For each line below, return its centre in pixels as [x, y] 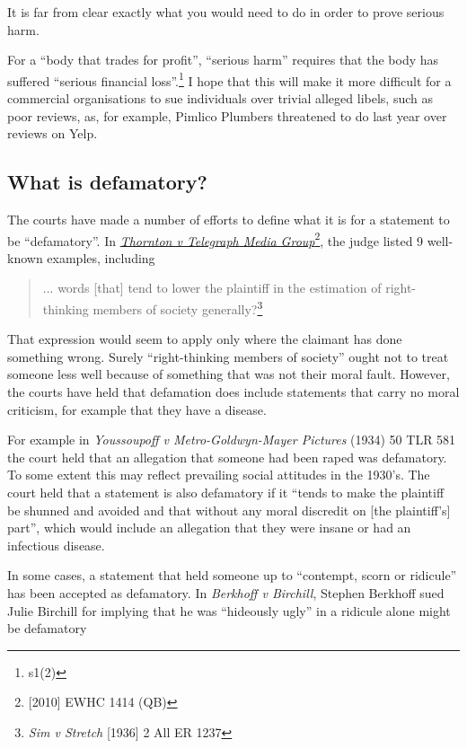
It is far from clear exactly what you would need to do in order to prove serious [226, 12]
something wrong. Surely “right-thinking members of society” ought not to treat [228, 356]
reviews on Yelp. [53, 133]
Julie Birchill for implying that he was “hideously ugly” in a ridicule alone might [229, 610]
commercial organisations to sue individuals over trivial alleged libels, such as [220, 98]
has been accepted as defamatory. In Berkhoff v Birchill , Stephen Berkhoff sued [226, 593]
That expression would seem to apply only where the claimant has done [205, 339]
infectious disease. [56, 545]
